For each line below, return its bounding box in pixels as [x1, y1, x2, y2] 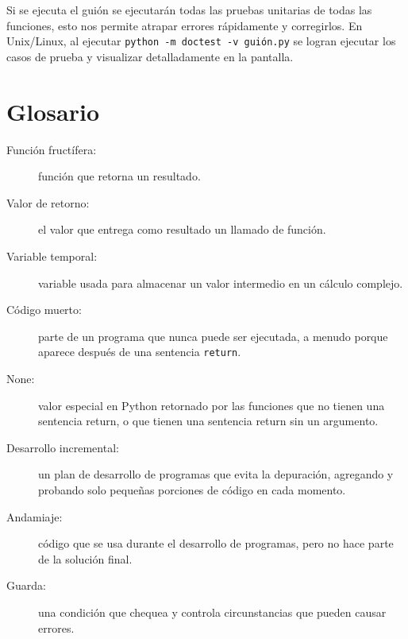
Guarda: [6, 577, 46, 594]
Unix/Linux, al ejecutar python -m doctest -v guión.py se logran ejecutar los [6, 33, 396, 49]
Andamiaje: [6, 508, 63, 525]
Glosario [6, 95, 100, 127]
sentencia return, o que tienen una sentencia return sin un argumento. [38, 412, 379, 429]
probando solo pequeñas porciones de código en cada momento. [38, 481, 346, 498]
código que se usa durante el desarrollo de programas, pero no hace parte [38, 535, 394, 552]
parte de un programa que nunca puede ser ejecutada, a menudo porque [38, 327, 388, 344]
